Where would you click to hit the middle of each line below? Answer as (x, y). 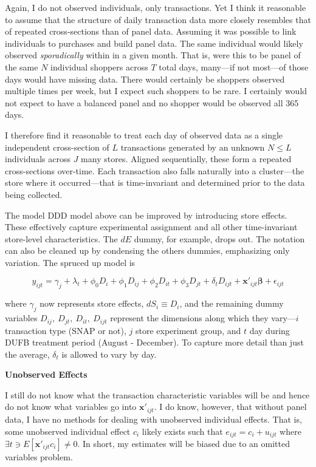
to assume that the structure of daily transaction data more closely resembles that (158, 19)
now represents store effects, (92, 303)
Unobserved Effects (46, 374)
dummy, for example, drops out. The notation (219, 238)
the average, (27, 354)
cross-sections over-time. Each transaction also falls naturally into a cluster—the (155, 170)
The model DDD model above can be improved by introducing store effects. (146, 215)
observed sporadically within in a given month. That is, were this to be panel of (153, 55)
